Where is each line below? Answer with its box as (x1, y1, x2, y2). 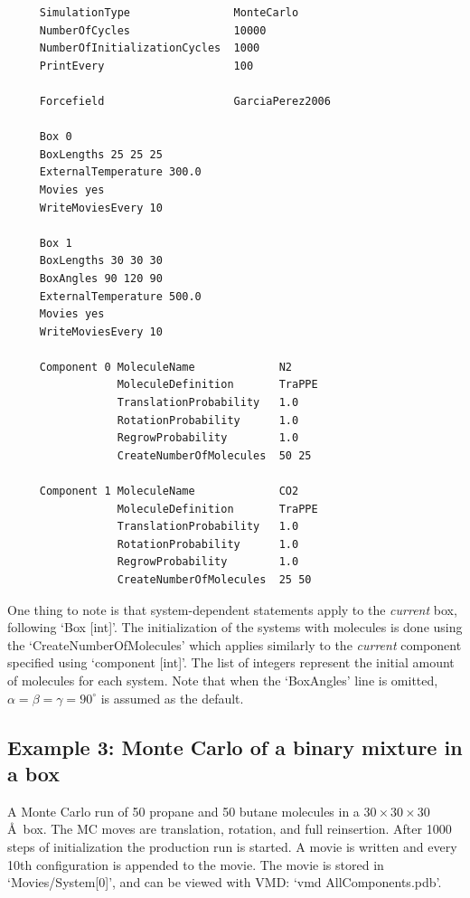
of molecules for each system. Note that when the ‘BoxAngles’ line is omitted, (7, 670, 438, 689)
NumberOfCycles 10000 (39, 24, 267, 37)
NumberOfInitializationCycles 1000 (39, 42, 260, 55)
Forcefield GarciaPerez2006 (39, 94, 331, 108)
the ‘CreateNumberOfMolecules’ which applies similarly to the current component (7, 635, 462, 654)
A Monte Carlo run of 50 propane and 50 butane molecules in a (7, 801, 360, 820)
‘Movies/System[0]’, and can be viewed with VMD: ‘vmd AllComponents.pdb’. (7, 873, 442, 892)
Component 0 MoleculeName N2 (39, 360, 292, 373)
